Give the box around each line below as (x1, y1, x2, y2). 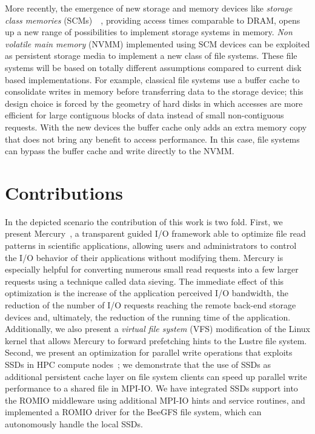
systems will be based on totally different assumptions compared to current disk (5, 61, 302, 73)
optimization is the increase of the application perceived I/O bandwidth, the (5, 287, 289, 299)
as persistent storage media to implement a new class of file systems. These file (5, 49, 297, 62)
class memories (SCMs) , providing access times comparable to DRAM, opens (5, 13, 300, 26)
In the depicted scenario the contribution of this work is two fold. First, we (5, 215, 283, 228)
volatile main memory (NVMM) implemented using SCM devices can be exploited (5, 37, 310, 50)
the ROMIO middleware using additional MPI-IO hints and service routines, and (5, 393, 305, 406)
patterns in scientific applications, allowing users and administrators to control (5, 239, 297, 252)
